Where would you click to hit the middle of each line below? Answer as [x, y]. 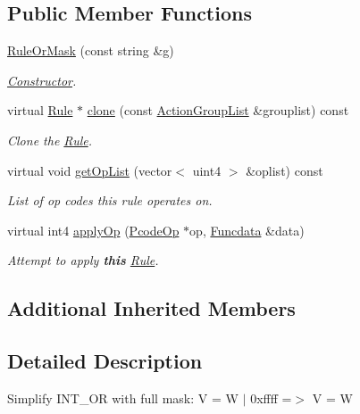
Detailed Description [105, 361]
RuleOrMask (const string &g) [91, 50]
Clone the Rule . [50, 140]
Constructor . [42, 80]
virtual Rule [40, 110]
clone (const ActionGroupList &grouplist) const [218, 110]
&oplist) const [285, 170]
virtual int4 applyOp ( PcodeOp [93, 230]
